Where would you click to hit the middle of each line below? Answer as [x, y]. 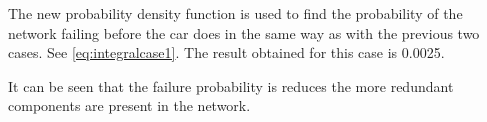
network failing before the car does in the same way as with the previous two [244, 32]
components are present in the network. [129, 105]
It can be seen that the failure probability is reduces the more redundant [231, 85]
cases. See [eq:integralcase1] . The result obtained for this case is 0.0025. [226, 52]
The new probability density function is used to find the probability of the [235, 13]
